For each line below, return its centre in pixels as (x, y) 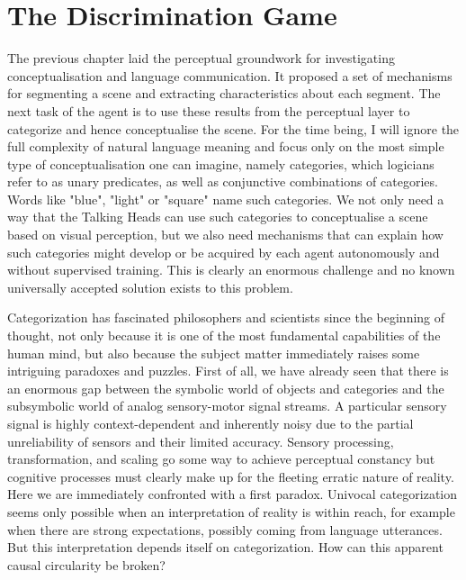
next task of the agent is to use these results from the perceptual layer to (209, 110)
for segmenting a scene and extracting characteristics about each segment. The (224, 93)
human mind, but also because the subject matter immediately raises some (214, 353)
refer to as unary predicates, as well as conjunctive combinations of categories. (223, 181)
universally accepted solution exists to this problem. (150, 287)
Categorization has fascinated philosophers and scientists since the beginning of (226, 317)
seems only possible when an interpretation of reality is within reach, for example (231, 511)
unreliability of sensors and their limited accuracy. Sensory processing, (201, 441)
